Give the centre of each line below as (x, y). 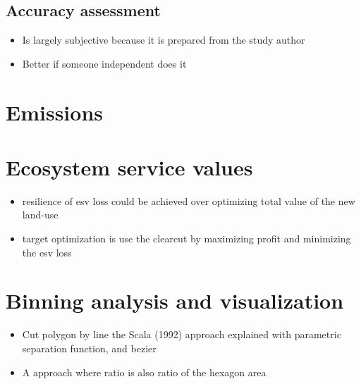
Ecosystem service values (129, 167)
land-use (40, 215)
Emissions (54, 112)
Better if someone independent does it (104, 63)
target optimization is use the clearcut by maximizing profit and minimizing (186, 239)
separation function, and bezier (89, 348)
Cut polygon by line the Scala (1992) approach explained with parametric (182, 334)
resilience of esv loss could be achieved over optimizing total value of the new (189, 200)
